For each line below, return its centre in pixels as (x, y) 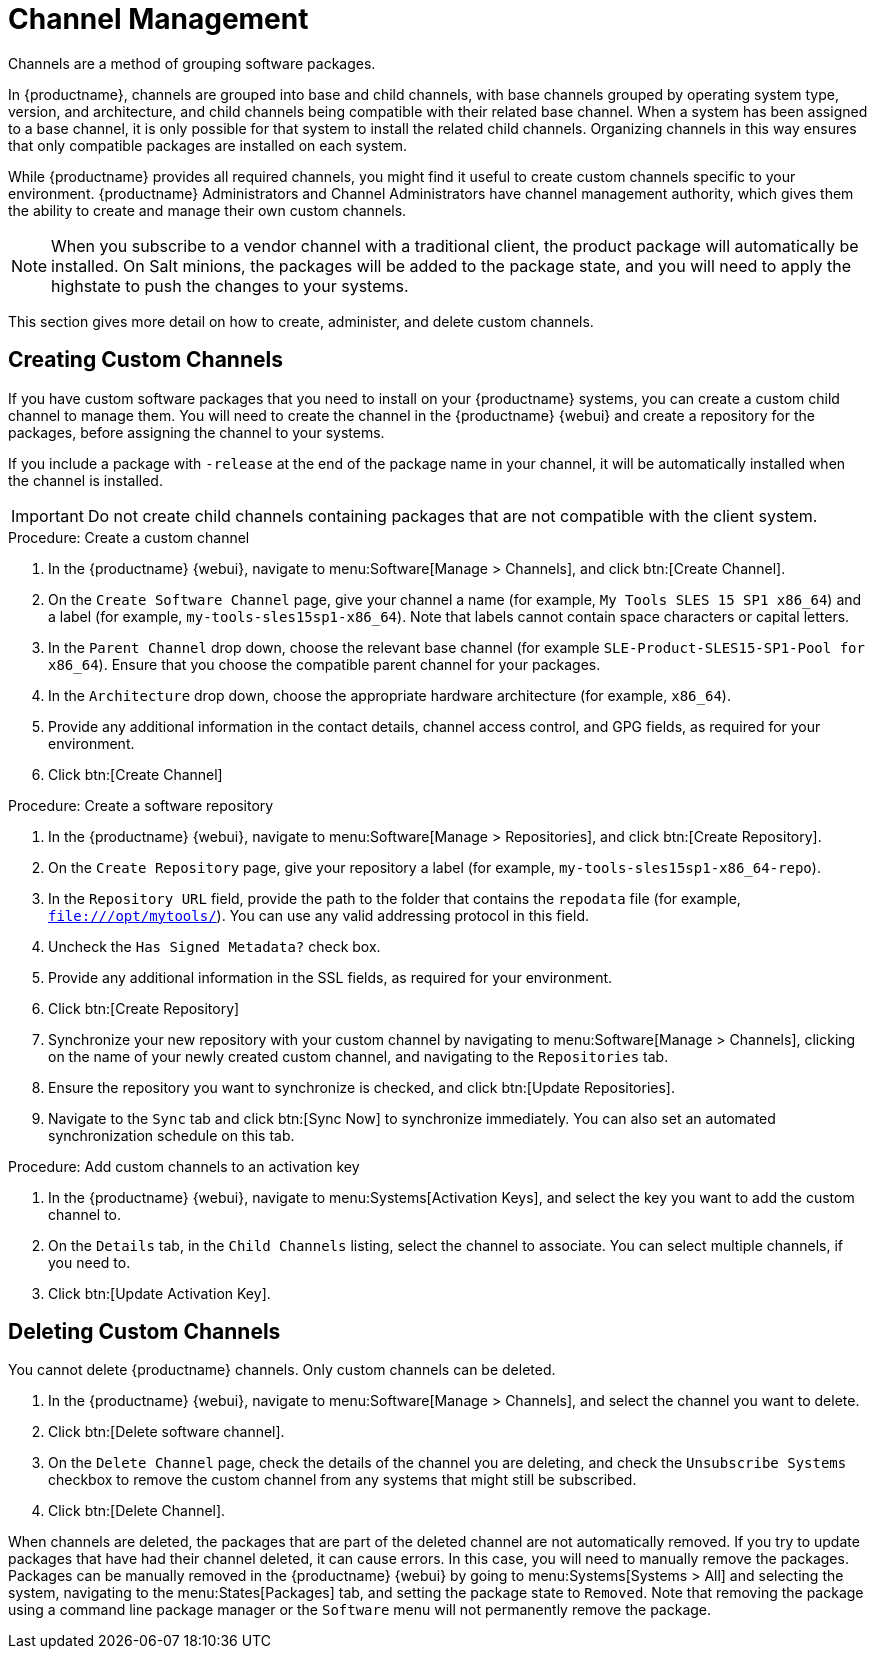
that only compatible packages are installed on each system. (208, 145)
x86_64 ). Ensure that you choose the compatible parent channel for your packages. (324, 664)
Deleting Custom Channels (144, 1332)
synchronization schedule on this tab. (171, 1135)
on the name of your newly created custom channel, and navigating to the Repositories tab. (358, 1056)
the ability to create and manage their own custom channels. (207, 210)
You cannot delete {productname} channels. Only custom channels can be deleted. (282, 1370)
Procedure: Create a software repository (141, 805)
